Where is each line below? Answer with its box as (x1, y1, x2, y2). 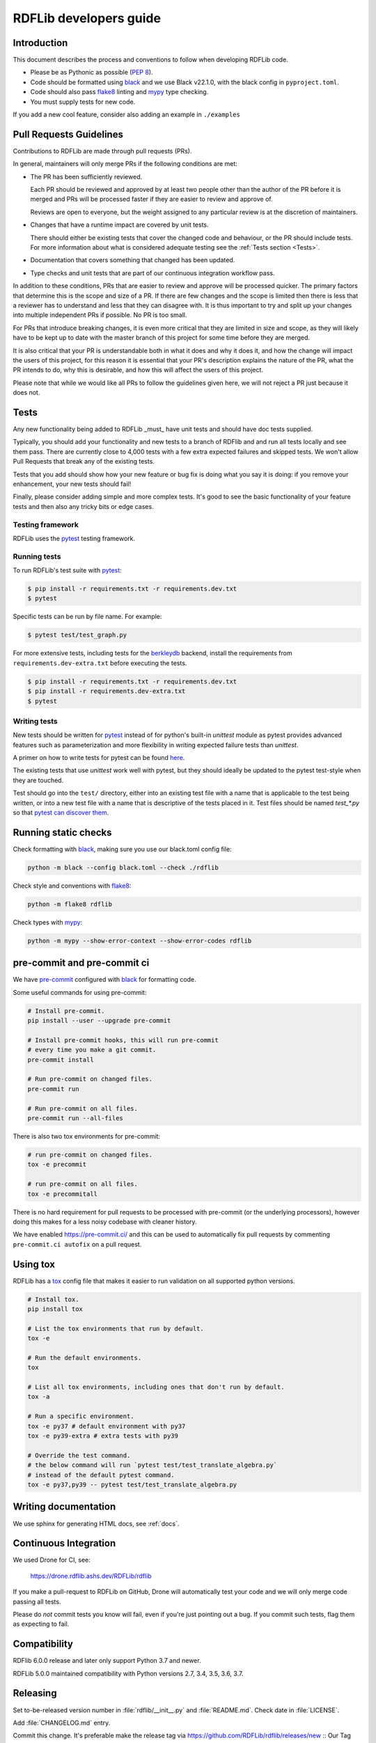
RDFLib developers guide (13, 10, 162, 26)
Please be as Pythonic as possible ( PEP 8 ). (30, 68, 153, 77)
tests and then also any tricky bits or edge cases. (13, 502, 154, 510)
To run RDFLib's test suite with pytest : (13, 566, 122, 574)
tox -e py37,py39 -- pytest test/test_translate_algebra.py (27, 1481, 237, 1489)
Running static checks (13, 826, 112, 838)
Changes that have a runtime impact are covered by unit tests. (30, 220, 209, 229)
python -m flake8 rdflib (27, 900, 113, 908)
